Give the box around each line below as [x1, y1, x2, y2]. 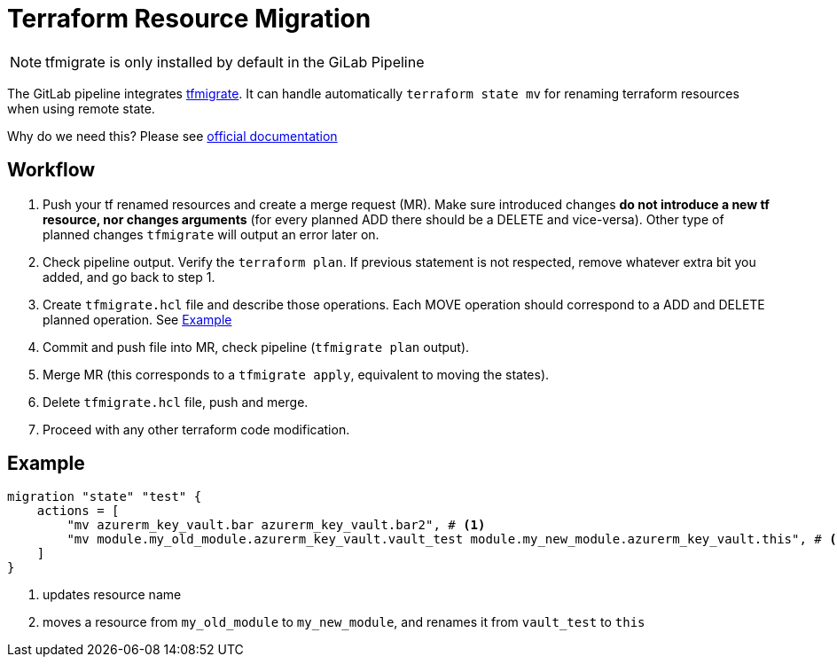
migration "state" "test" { [7, 489, 202, 504]
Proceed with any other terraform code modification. [43, 421, 350, 437]
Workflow [7, 159, 96, 182]
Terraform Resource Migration [7, 4, 372, 34]
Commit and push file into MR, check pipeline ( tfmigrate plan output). [43, 339, 470, 355]
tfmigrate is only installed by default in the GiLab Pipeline [45, 52, 425, 71]
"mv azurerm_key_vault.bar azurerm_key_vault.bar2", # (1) [66, 518, 486, 533]
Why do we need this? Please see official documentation [7, 128, 338, 144]
